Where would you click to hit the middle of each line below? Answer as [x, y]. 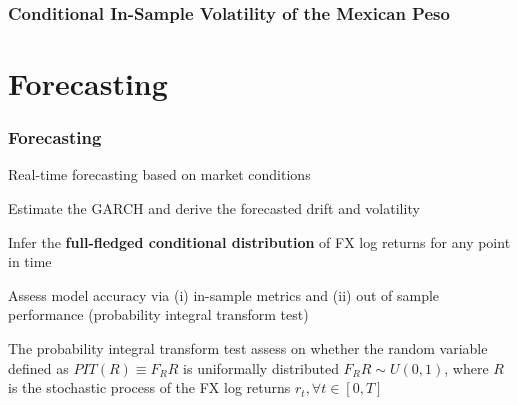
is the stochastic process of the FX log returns [149, 387]
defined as [38, 367]
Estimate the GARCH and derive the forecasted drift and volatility [214, 208]
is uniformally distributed [261, 367]
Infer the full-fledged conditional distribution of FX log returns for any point [259, 241]
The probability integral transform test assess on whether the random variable [248, 348]
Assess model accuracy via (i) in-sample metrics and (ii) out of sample [224, 294]
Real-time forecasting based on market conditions [159, 174]
